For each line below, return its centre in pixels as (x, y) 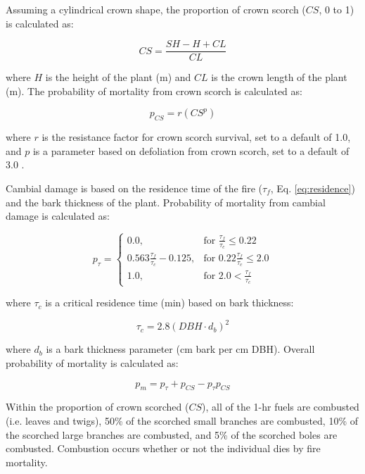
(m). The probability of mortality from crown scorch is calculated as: (154, 91)
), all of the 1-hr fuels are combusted (281, 407)
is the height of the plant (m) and (118, 77)
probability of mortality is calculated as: (92, 362)
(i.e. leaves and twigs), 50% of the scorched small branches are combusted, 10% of (182, 420)
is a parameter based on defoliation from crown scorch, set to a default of (191, 150)
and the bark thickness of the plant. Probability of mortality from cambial (166, 202)
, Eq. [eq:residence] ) (313, 188)
